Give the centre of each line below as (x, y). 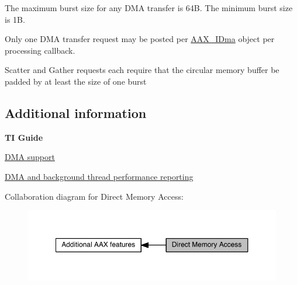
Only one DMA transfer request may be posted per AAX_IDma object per (140, 39)
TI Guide (24, 137)
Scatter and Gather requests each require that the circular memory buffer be (142, 70)
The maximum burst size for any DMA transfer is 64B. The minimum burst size (149, 8)
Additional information (76, 112)
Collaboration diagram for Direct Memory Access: (94, 196)
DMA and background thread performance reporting (99, 176)
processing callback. (40, 50)
